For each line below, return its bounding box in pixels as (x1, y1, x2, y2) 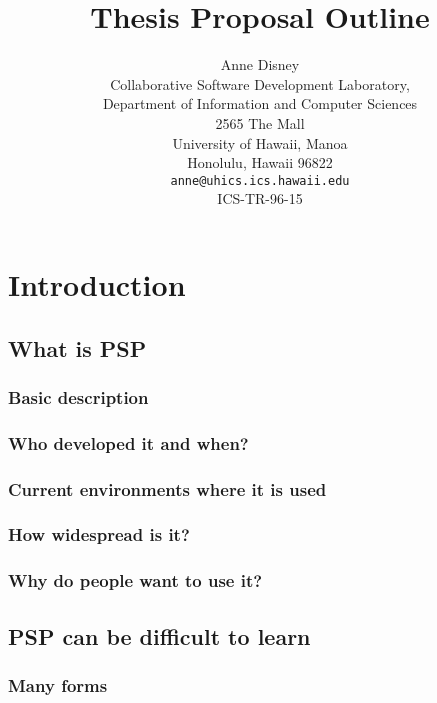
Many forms (8, 672, 108, 697)
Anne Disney (220, 54, 300, 75)
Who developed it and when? (8, 430, 249, 455)
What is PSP (8, 332, 147, 363)
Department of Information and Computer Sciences (102, 93, 418, 114)
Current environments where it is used (8, 476, 327, 501)
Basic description (8, 384, 149, 409)
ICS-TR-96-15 (217, 188, 303, 209)
